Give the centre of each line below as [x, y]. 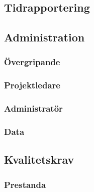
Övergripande [32, 62]
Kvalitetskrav [39, 159]
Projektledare [32, 85]
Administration [44, 37]
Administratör [33, 108]
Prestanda [25, 184]
